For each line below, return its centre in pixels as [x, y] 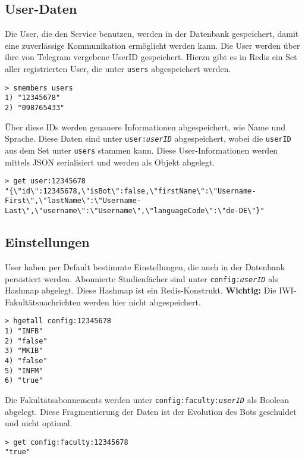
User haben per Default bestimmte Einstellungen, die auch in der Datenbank [145, 266]
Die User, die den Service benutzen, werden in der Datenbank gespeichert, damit [152, 34]
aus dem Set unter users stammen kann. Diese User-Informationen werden [142, 150]
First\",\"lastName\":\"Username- [73, 201]
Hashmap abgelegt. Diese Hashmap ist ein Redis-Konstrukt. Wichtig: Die [141, 290]
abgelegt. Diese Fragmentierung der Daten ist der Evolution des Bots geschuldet [151, 411]
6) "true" [24, 381]
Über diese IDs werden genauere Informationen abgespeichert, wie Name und [145, 127]
